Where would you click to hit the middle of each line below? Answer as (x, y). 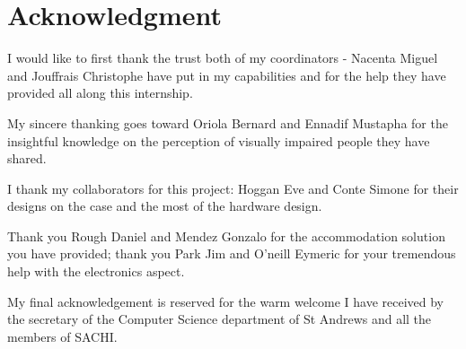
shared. (27, 158)
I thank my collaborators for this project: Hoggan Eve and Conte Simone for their (233, 188)
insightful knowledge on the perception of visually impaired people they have (219, 140)
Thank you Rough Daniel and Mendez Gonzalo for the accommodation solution (226, 236)
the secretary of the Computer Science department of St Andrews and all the (220, 319)
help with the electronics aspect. (96, 271)
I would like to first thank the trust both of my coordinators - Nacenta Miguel (223, 58)
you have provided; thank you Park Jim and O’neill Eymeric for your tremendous (232, 253)
